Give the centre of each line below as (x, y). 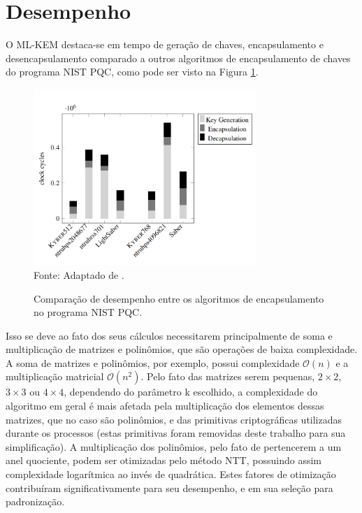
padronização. (35, 501)
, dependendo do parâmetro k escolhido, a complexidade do (191, 392)
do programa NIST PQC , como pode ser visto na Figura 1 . (132, 72)
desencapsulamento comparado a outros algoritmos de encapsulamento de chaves (178, 58)
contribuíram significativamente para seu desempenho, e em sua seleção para (169, 487)
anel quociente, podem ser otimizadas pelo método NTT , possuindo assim (164, 460)
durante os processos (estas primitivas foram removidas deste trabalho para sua (176, 433)
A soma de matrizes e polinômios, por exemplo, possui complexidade (153, 362)
